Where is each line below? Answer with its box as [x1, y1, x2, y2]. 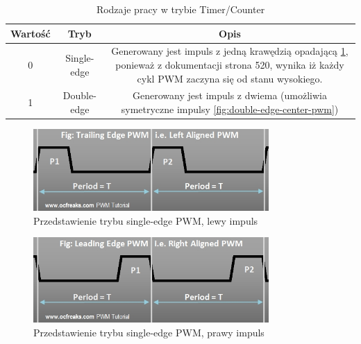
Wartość [10, 26, 51, 40]
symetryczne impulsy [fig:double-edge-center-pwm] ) [121, 102, 339, 117]
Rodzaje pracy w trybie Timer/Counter [96, 2, 265, 16]
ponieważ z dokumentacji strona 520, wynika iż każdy [115, 58, 344, 72]
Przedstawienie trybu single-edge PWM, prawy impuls [33, 325, 265, 339]
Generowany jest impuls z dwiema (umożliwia [133, 88, 327, 103]
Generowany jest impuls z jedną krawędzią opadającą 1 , [111, 44, 349, 58]
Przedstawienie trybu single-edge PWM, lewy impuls [33, 213, 258, 227]
